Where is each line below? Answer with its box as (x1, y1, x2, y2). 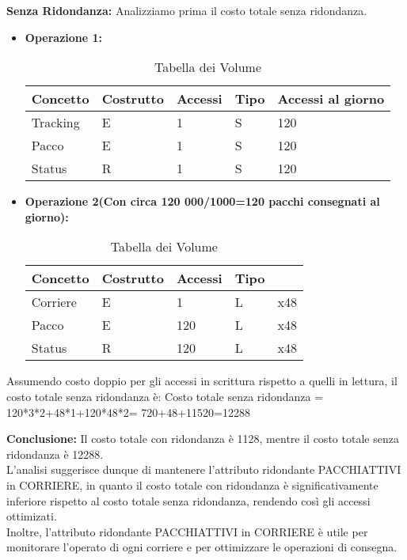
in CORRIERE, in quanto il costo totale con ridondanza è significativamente (6, 476, 378, 493)
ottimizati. (6, 508, 57, 524)
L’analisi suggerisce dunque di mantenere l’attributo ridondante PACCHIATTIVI (6, 461, 401, 478)
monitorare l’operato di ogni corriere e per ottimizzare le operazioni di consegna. (6, 539, 397, 555)
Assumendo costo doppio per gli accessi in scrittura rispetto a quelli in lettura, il (6, 373, 397, 389)
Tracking (31, 113, 80, 132)
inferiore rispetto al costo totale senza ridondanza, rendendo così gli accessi (6, 492, 371, 509)
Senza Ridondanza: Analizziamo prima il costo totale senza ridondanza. (6, 2, 367, 18)
